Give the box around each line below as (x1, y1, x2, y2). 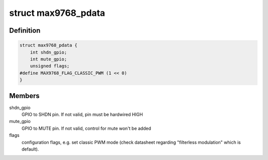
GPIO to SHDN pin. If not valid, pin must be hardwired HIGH (21, 111, 143, 117)
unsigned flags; (30, 63, 69, 69)
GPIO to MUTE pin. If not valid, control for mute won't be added (21, 125, 151, 131)
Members (9, 92, 40, 100)
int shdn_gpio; (30, 50, 67, 55)
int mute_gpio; (30, 56, 67, 62)
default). (21, 146, 39, 152)
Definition (9, 26, 41, 35)
